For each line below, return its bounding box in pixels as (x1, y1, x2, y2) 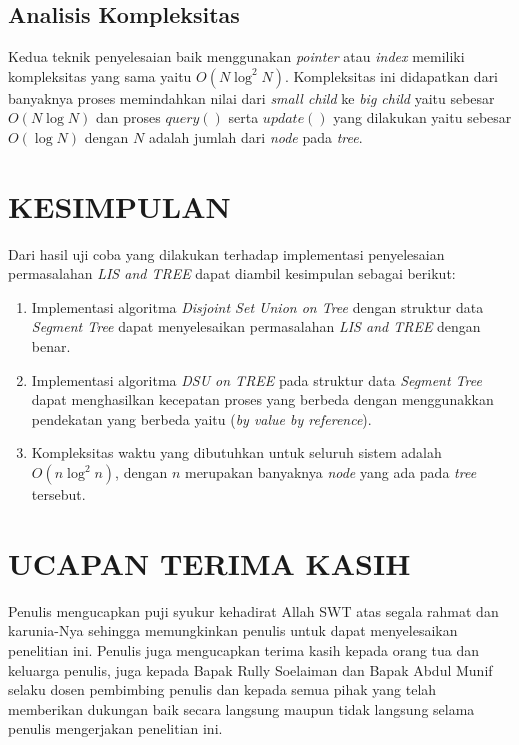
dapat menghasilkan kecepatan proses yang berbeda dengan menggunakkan (31, 389, 494, 410)
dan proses (95, 107, 161, 128)
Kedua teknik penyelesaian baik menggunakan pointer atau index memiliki (8, 46, 465, 67)
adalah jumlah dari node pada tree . (148, 126, 363, 147)
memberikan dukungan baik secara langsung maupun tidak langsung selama (8, 698, 475, 719)
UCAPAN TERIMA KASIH (8, 542, 411, 583)
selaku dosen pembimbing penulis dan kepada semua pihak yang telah (8, 679, 437, 700)
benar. (31, 336, 71, 357)
